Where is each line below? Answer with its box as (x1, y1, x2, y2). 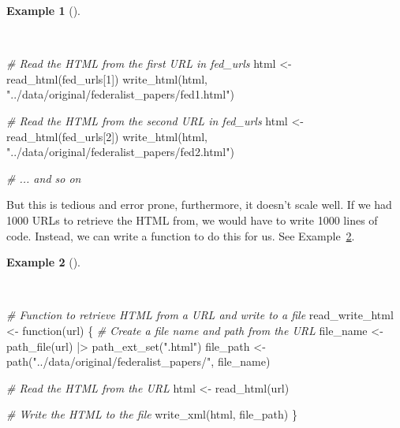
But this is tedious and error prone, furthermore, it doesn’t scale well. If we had (6, 196, 392, 213)
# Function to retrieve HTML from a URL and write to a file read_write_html (6, 307, 394, 323)
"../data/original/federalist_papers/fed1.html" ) (6, 86, 234, 102)
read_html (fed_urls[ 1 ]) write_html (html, (6, 70, 207, 87)
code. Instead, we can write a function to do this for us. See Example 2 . (6, 227, 355, 244)
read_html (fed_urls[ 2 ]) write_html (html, (6, 128, 207, 144)
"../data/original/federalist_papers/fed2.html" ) (6, 143, 234, 160)
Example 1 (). (6, 2, 80, 18)
